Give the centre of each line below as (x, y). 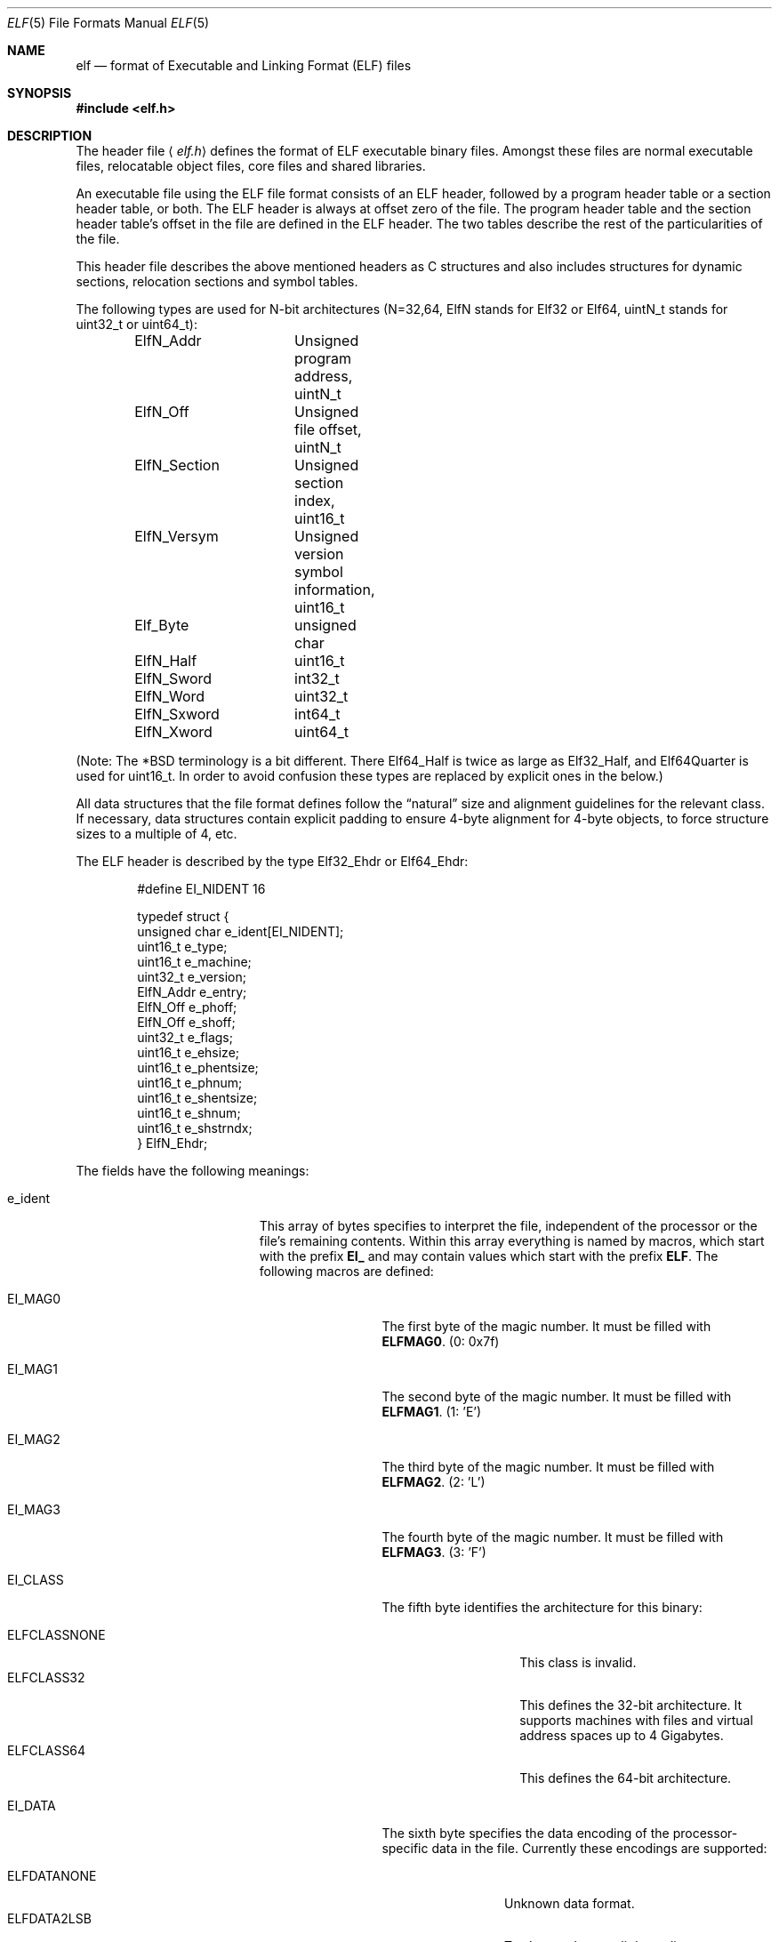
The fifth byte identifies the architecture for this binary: (542, 1607)
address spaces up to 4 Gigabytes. (622, 1735)
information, (335, 590)
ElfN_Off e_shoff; (186, 1022)
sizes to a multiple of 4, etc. (157, 834)
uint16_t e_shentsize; (197, 1098)
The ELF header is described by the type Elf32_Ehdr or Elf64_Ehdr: (272, 861)
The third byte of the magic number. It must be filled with (548, 1467)
